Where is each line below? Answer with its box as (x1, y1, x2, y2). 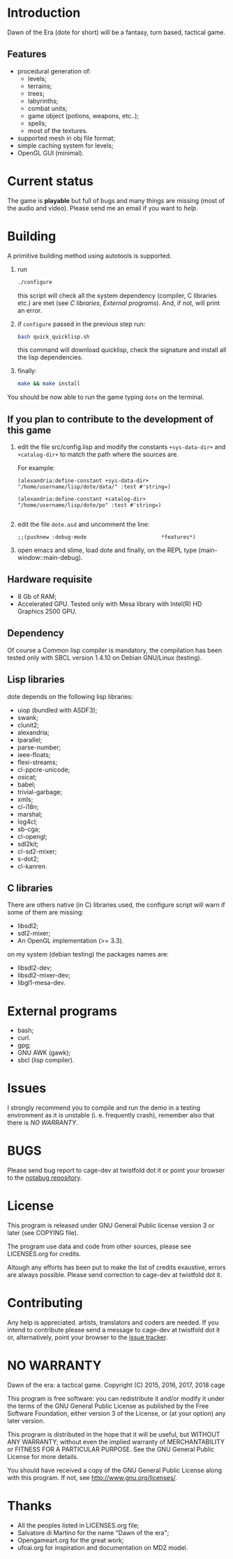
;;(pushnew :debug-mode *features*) (17, 534, 196, 541)
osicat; (17, 773, 37, 781)
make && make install (17, 380, 81, 388)
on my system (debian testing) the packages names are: (7, 950, 169, 959)
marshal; (17, 810, 43, 818)
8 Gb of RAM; (17, 592, 57, 600)
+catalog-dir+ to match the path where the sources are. (17, 450, 179, 459)
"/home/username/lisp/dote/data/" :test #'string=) (17, 484, 171, 491)
